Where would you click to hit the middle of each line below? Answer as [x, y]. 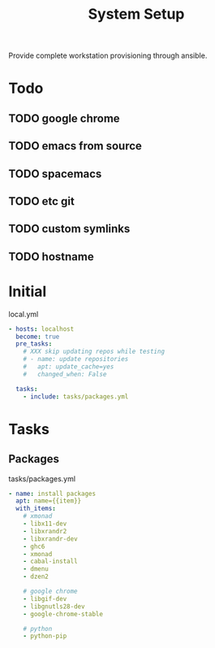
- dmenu [36, 569]
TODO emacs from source [75, 146]
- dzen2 [36, 577]
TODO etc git [41, 201]
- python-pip [45, 636]
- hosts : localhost [41, 329]
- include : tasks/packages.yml [76, 396]
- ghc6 [34, 546]
